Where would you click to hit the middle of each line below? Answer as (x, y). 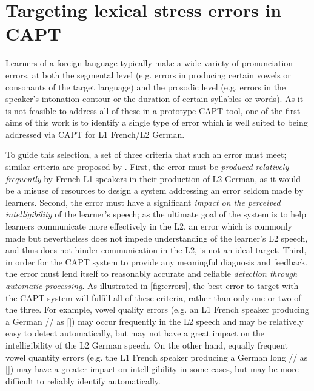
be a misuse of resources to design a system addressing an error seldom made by (155, 190)
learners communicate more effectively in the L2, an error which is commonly (149, 226)
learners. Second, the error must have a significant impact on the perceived (143, 202)
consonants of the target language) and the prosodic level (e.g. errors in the (146, 87)
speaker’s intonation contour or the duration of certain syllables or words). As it (155, 99)
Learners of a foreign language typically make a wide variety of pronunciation (149, 63)
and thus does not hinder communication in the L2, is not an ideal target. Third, (156, 250)
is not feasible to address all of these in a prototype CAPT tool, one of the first (153, 110)
